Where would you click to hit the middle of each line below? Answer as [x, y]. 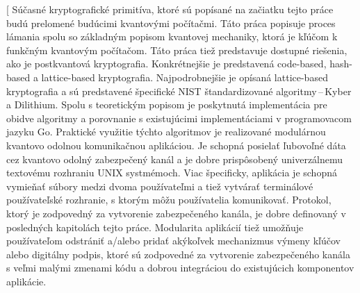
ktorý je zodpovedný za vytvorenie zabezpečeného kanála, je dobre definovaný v [176, 213]
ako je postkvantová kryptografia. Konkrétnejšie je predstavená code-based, [166, 64]
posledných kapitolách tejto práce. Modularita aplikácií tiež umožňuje [155, 227]
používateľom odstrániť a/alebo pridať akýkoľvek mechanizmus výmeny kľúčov [173, 241]
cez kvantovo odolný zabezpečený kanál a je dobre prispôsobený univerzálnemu [175, 159]
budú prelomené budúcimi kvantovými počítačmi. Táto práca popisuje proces [171, 23]
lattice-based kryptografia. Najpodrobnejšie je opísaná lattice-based [185, 77]
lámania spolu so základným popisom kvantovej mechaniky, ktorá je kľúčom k [172, 36]
